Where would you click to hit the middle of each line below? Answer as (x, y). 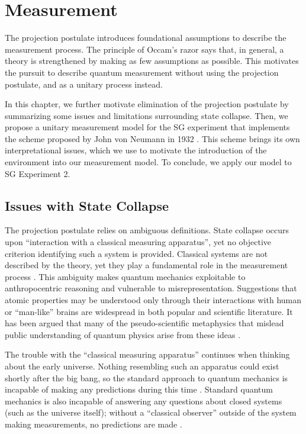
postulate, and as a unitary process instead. (84, 84)
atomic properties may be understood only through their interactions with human (153, 300)
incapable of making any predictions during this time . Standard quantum (139, 389)
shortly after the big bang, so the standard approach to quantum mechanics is (146, 377)
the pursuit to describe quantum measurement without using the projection (142, 72)
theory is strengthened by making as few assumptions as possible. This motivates (152, 61)
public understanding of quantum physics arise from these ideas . (123, 334)
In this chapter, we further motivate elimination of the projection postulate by (147, 104)
